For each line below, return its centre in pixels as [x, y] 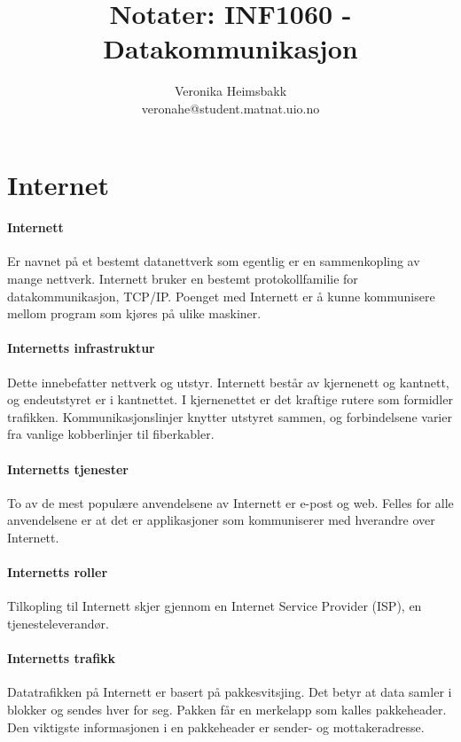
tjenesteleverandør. [58, 623]
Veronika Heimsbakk [230, 91]
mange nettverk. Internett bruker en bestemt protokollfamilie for [183, 279]
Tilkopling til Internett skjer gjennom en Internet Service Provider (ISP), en [215, 606]
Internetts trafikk [62, 658]
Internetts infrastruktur [81, 348]
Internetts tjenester [68, 469]
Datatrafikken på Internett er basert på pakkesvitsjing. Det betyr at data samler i [230, 692]
